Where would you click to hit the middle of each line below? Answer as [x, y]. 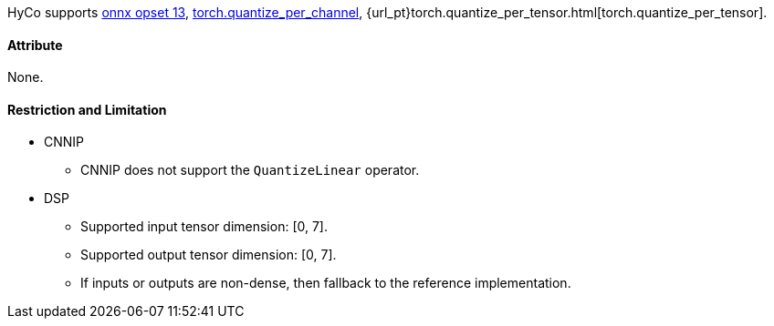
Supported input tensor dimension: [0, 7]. [204, 227]
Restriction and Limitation [87, 109]
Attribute [35, 45]
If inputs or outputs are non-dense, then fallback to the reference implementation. [326, 283]
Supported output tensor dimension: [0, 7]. [209, 255]
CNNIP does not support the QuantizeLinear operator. [250, 170]
